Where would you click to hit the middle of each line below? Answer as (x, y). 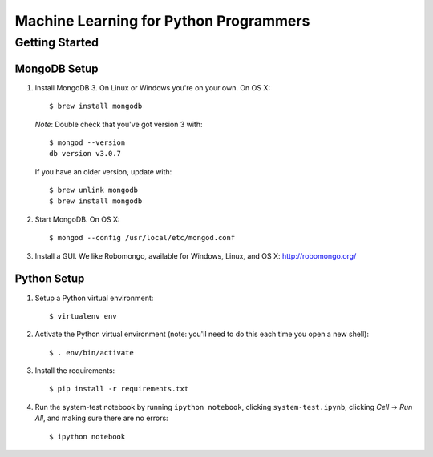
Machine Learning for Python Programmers (162, 21)
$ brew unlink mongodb (94, 190)
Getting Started (57, 42)
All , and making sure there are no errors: (101, 418)
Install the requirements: (75, 371)
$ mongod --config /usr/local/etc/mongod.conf (142, 238)
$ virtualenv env (83, 316)
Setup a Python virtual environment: (94, 298)
